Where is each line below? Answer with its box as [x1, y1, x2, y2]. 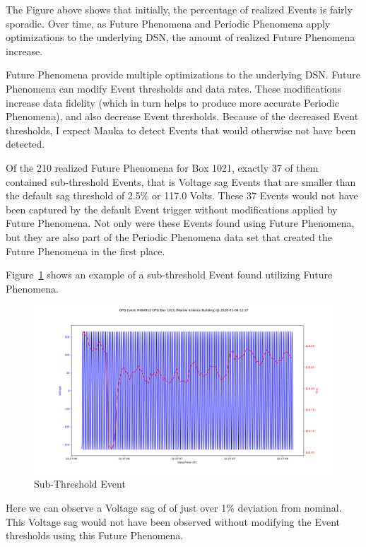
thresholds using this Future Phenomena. [6, 528, 184, 543]
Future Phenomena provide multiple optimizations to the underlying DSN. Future [6, 67, 360, 82]
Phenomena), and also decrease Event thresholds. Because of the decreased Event [6, 109, 359, 124]
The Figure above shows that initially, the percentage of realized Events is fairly [6, 2, 353, 16]
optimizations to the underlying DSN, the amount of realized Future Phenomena [6, 30, 355, 45]
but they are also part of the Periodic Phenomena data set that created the [6, 229, 332, 244]
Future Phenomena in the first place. [6, 243, 165, 258]
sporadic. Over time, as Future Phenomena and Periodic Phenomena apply [6, 16, 331, 30]
